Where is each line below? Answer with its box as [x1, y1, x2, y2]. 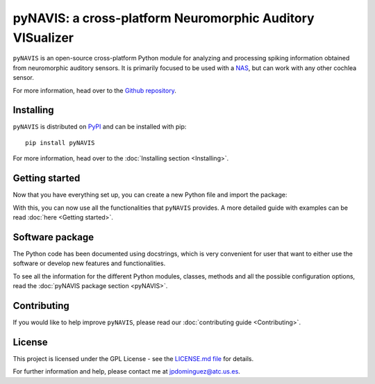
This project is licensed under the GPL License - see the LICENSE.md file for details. [12, 354, 253, 362]
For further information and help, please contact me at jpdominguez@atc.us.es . [12, 367, 241, 376]
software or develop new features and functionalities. [12, 259, 166, 267]
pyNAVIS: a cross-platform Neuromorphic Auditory [12, 10, 315, 26]
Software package [12, 231, 94, 243]
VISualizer [12, 30, 74, 45]
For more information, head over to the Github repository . [12, 86, 176, 94]
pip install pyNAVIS [25, 139, 95, 147]
